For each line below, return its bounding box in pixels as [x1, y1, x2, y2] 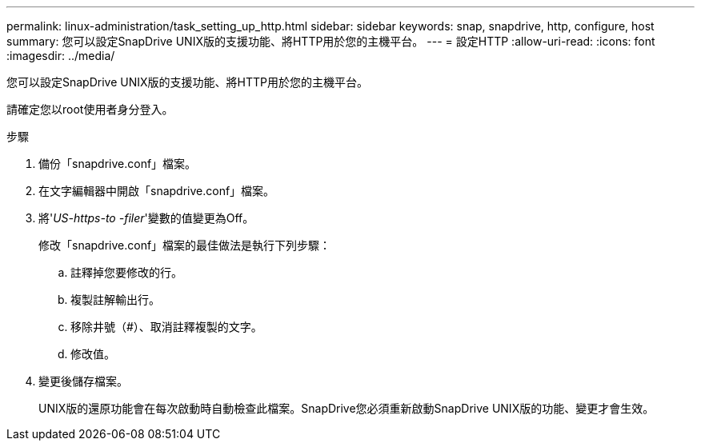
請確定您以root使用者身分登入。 [6, 102, 174, 116]
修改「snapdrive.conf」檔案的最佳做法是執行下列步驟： [38, 238, 331, 252]
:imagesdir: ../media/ [6, 49, 115, 62]
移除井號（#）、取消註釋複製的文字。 [70, 320, 262, 333]
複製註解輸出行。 [70, 293, 160, 306]
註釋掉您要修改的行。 [70, 265, 182, 279]
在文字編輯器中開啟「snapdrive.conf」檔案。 [38, 184, 275, 198]
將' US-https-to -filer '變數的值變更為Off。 [38, 211, 254, 225]
